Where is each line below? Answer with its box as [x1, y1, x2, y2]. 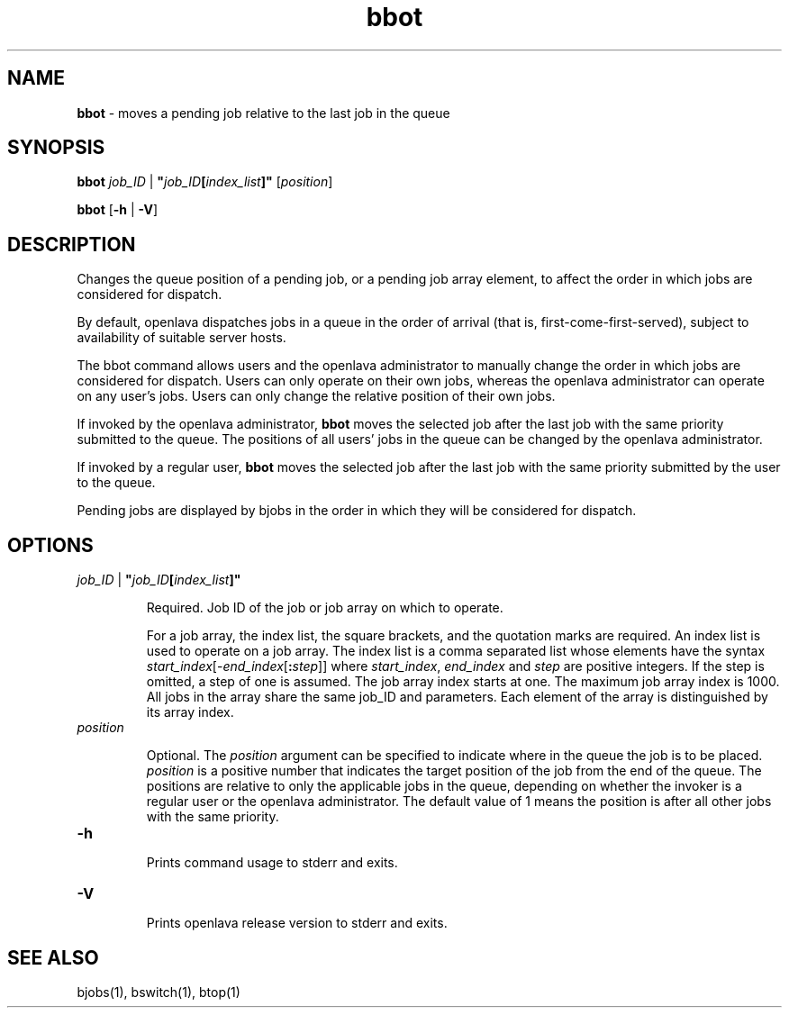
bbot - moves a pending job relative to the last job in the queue [77, 104, 450, 121]
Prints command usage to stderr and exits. [146, 855, 398, 871]
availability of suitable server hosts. [77, 330, 286, 346]
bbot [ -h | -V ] [77, 202, 159, 218]
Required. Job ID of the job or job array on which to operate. [146, 600, 503, 616]
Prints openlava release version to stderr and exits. [146, 915, 448, 931]
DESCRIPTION [7, 232, 136, 256]
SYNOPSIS [7, 136, 105, 159]
